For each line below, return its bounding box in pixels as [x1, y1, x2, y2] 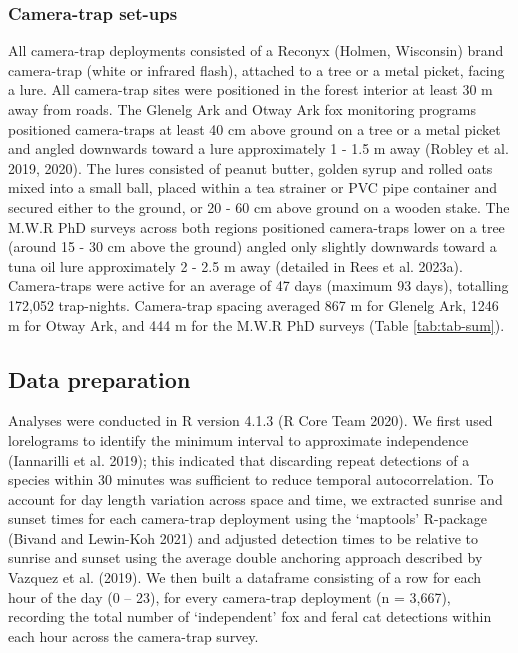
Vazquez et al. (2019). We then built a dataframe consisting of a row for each [8, 567, 482, 588]
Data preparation [8, 363, 191, 394]
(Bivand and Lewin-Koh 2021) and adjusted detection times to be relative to [8, 527, 478, 548]
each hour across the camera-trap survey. [8, 625, 259, 646]
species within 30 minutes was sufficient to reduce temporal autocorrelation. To [8, 469, 494, 490]
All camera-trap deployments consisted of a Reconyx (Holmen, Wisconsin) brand [8, 40, 504, 61]
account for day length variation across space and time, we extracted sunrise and [8, 488, 503, 509]
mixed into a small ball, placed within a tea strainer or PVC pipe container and [8, 177, 497, 198]
